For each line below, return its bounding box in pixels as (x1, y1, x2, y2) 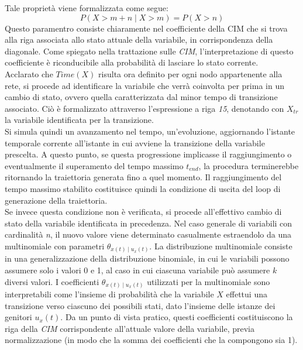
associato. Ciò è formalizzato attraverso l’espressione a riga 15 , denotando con (5, 102, 284, 114)
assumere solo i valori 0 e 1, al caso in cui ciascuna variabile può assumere (5, 263, 270, 276)
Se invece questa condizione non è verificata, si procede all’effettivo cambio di (5, 205, 282, 218)
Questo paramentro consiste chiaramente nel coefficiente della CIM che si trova (5, 22, 288, 34)
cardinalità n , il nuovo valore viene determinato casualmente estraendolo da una (5, 228, 292, 241)
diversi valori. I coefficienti (5, 275, 99, 287)
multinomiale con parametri (5, 239, 105, 252)
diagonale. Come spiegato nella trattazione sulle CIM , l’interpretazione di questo (5, 44, 294, 57)
